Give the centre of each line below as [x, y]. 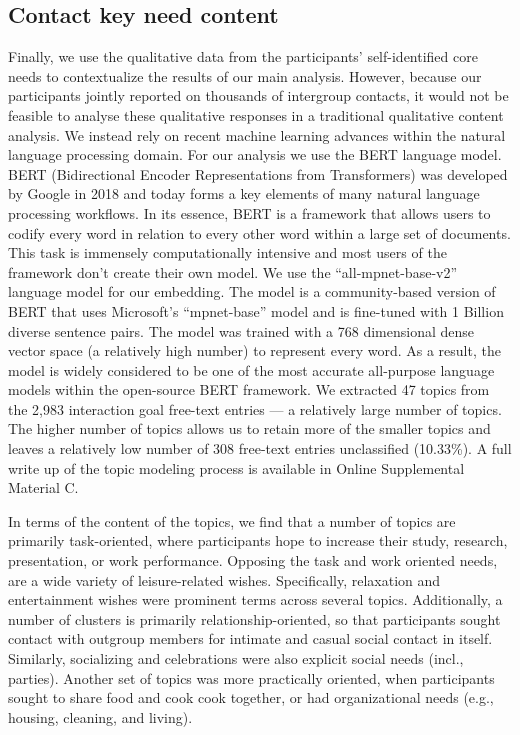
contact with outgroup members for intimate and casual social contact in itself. [250, 638]
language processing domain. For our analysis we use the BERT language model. [255, 154]
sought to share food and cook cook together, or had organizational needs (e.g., [251, 697]
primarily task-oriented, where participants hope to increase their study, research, [258, 540]
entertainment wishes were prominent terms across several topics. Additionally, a [255, 599]
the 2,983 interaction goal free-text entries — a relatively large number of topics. [255, 408]
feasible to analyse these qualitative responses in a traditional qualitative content [256, 114]
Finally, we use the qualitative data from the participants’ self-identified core [243, 56]
